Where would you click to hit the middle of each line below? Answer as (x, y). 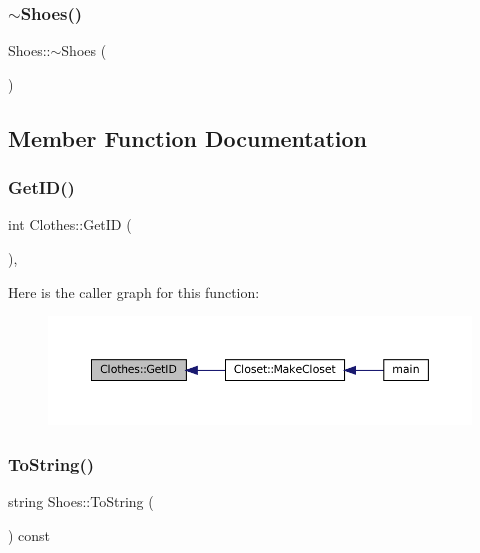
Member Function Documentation (188, 137)
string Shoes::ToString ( (81, 500)
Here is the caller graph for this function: (134, 291)
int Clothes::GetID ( (70, 224)
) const (29, 534)
